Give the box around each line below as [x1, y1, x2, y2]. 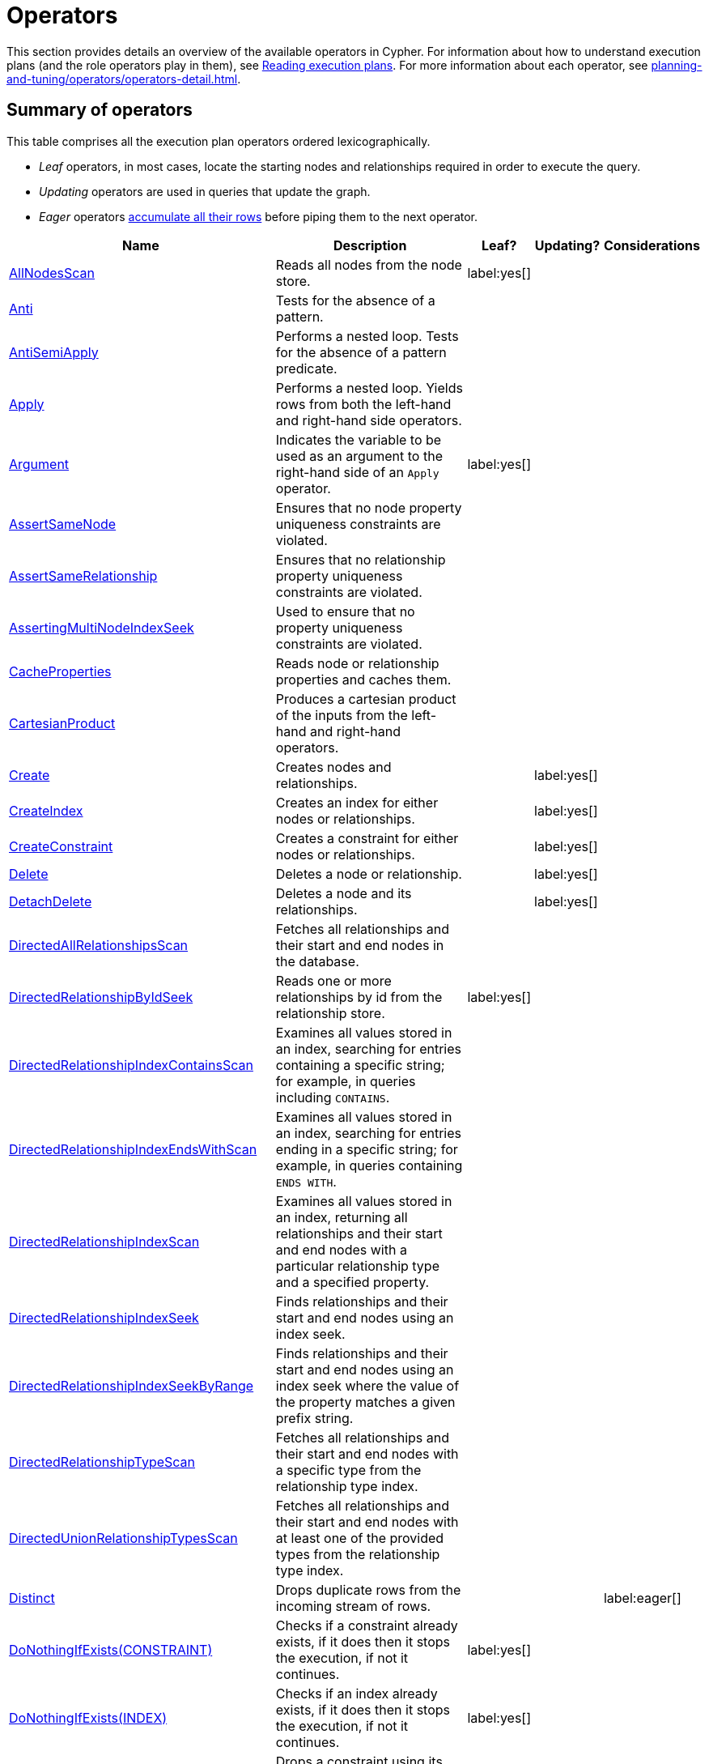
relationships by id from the [275, 988, 443, 1005]
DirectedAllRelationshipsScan [9, 936, 189, 953]
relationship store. [275, 1004, 385, 1021]
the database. [275, 952, 359, 969]
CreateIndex [9, 802, 83, 819]
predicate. [275, 360, 338, 377]
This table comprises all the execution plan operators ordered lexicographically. [6, 134, 431, 148]
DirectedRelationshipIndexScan [9, 1233, 200, 1250]
